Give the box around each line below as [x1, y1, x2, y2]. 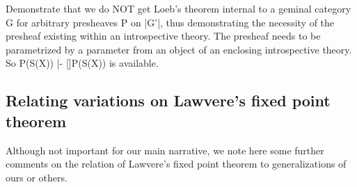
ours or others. [6, 170, 68, 184]
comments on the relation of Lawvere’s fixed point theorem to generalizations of [6, 156, 347, 171]
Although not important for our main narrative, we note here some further [6, 143, 324, 157]
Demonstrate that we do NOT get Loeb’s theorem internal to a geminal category [6, 1, 351, 15]
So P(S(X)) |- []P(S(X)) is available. [6, 56, 159, 70]
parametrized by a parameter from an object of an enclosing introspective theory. [6, 42, 352, 56]
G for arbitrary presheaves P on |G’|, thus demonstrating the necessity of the [6, 15, 335, 29]
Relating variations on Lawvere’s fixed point [6, 90, 331, 111]
